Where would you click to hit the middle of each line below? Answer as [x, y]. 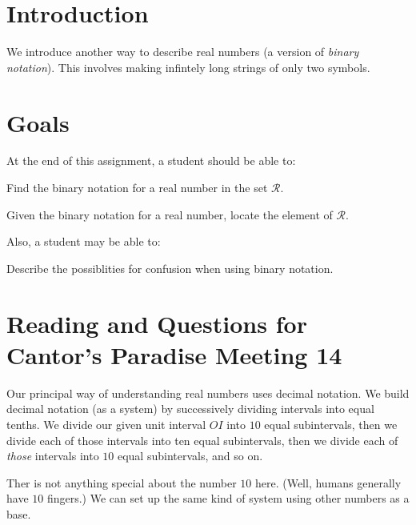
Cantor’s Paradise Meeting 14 [174, 354]
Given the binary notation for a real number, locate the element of [170, 214]
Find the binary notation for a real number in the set [137, 188]
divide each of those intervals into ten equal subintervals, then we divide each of [202, 440]
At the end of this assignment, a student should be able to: [151, 160]
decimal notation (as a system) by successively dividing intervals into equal [190, 409]
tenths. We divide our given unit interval [106, 424]
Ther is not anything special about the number [122, 482]
